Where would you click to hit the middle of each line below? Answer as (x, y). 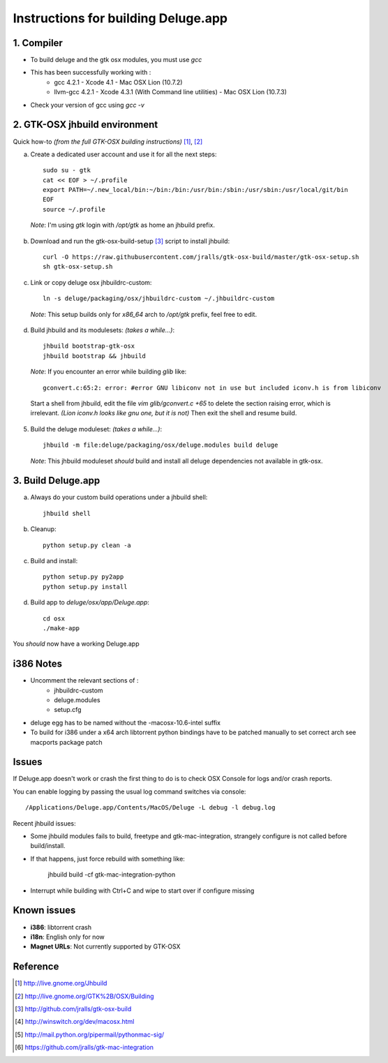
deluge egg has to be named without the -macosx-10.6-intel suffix (126, 722)
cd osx (54, 618)
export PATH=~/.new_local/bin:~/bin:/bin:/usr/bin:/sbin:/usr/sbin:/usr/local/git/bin (195, 190)
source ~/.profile (74, 209)
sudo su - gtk (67, 170)
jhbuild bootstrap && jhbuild (95, 356)
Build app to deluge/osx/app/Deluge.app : (90, 602)
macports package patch (66, 742)
